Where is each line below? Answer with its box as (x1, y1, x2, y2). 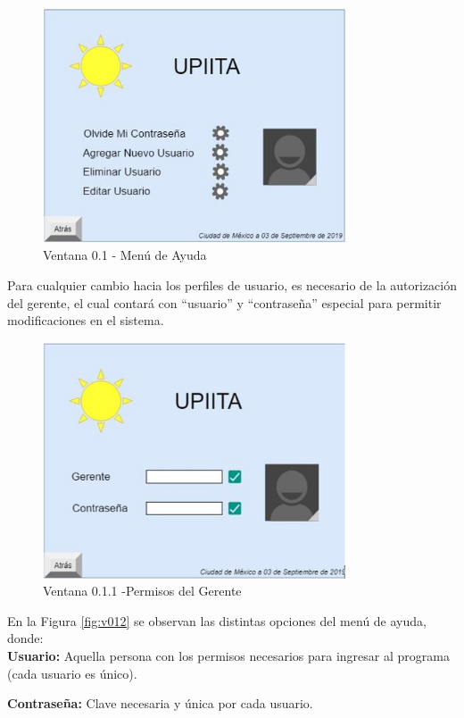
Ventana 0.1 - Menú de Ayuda (43, 246, 207, 264)
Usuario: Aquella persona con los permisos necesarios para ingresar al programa (7, 646, 450, 664)
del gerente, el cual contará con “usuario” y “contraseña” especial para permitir (7, 293, 442, 312)
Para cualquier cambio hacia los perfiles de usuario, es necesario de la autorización (7, 276, 458, 295)
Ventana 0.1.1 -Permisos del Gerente (43, 581, 242, 600)
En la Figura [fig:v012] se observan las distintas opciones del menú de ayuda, (7, 611, 427, 630)
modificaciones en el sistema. (7, 311, 164, 330)
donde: (7, 629, 44, 647)
